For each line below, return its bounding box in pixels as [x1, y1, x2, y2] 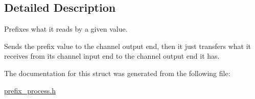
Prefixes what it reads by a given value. [4, 23, 128, 34]
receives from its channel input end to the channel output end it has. [4, 51, 220, 61]
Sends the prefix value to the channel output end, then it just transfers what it [4, 40, 251, 51]
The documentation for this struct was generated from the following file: [4, 67, 230, 78]
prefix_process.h [4, 85, 56, 95]
